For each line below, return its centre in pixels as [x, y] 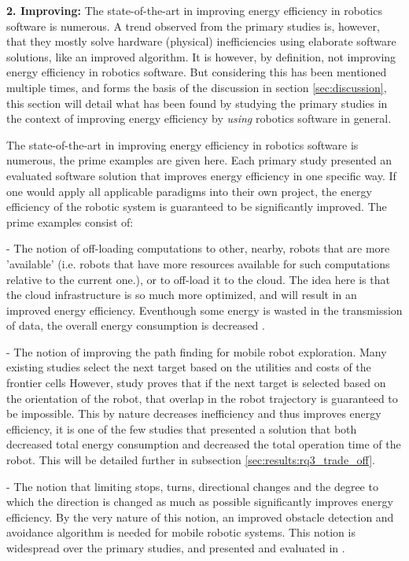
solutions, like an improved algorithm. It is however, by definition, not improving [201, 56]
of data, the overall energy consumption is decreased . [136, 325]
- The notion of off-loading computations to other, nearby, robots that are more [198, 248]
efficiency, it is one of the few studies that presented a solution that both [182, 428]
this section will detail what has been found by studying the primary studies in [197, 103]
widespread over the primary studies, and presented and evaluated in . [176, 548]
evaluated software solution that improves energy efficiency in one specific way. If [201, 175]
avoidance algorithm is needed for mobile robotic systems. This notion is [181, 532]
